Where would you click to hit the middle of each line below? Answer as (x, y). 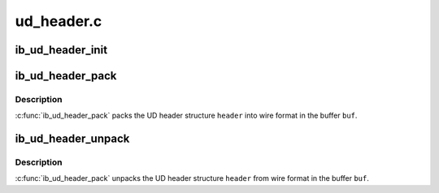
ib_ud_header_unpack (72, 139)
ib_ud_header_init (61, 50)
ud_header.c (59, 21)
